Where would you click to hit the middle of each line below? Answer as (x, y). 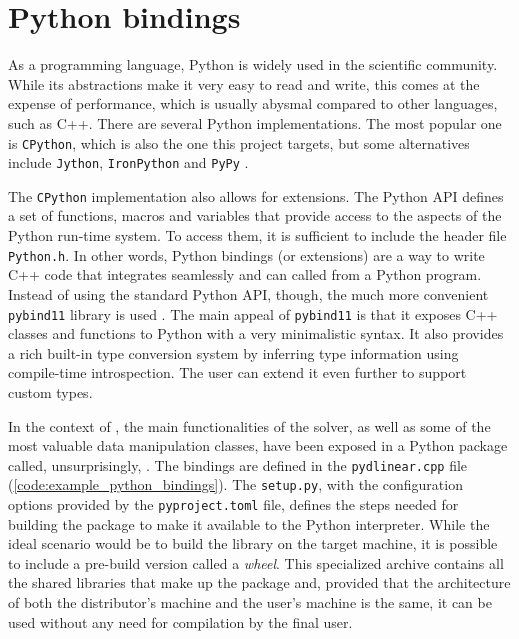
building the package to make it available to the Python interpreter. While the (249, 523)
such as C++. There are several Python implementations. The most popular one (255, 122)
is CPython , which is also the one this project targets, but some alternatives (239, 142)
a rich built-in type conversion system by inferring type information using (233, 352)
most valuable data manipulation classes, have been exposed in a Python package (258, 445)
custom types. (50, 391)
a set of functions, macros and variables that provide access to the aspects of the (255, 215)
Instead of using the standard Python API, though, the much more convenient (248, 293)
